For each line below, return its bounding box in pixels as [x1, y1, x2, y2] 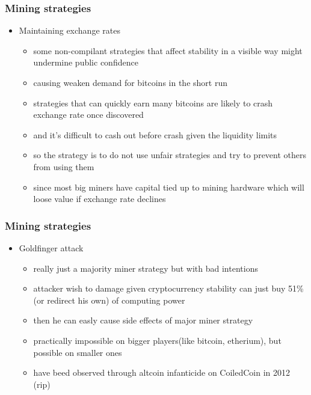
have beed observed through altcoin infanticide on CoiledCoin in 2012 [33, 366, 291, 379]
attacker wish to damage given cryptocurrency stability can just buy [33, 282, 286, 295]
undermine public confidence [33, 56, 138, 69]
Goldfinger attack [19, 241, 84, 254]
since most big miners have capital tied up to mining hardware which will [33, 180, 304, 193]
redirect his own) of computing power [47, 293, 185, 306]
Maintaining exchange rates [19, 24, 120, 37]
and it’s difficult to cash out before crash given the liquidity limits [33, 128, 277, 141]
